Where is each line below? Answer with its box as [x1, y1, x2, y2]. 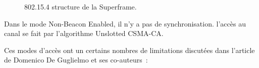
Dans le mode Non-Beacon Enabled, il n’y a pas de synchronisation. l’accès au [4, 18, 246, 28]
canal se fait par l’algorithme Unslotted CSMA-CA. [4, 28, 164, 38]
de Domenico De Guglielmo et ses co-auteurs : [4, 54, 148, 65]
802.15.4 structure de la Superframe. [24, 1, 137, 11]
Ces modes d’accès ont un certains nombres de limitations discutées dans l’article [4, 44, 255, 55]
